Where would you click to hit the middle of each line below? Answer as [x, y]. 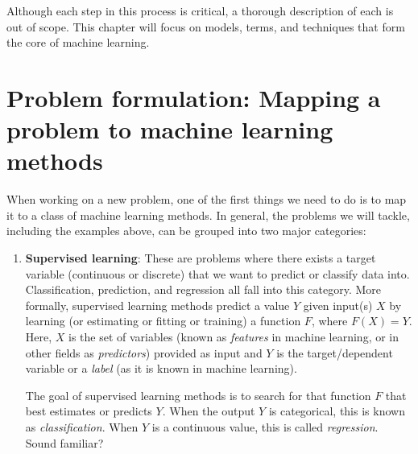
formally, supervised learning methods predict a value [157, 305]
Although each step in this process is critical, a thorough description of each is [200, 10]
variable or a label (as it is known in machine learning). [161, 368]
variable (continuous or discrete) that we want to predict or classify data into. [217, 273]
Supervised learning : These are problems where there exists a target [201, 258]
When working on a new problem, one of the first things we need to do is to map [207, 199]
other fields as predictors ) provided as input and [144, 352]
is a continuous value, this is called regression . [265, 427]
